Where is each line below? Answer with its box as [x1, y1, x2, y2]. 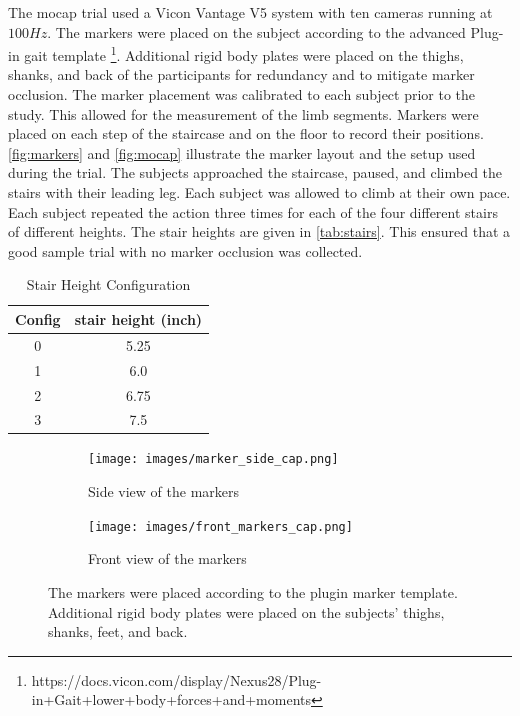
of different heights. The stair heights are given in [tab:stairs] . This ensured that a [8, 221, 511, 242]
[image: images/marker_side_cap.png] [88, 452, 339, 467]
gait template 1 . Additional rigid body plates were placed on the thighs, [24, 42, 464, 65]
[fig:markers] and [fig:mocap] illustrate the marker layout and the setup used [8, 142, 476, 163]
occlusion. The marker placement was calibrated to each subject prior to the [8, 84, 476, 105]
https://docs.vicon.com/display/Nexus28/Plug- [31, 669, 322, 690]
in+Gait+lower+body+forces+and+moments [31, 689, 311, 710]
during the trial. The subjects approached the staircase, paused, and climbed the [8, 162, 503, 183]
